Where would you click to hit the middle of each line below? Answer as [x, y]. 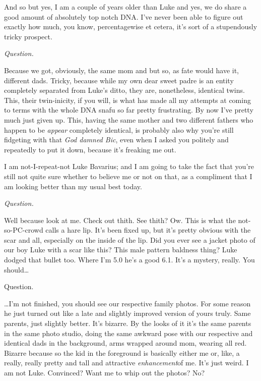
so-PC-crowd [24, 230]
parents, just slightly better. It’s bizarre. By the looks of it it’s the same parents [128, 323]
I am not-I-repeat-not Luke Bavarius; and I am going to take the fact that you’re [129, 166]
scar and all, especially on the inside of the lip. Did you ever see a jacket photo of [130, 239]
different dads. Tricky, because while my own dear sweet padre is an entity [119, 80]
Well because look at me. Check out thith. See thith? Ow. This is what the [120, 220]
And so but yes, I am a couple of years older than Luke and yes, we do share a [125, 7]
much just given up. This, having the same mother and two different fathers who [129, 119]
